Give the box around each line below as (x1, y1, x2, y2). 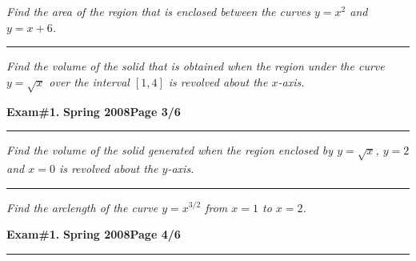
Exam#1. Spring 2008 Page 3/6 (6, 102, 181, 119)
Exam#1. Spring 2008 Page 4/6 (6, 226, 181, 243)
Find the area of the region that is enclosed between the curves (6, 3, 311, 19)
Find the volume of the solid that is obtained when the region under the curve (6, 58, 385, 74)
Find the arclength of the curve (6, 199, 158, 215)
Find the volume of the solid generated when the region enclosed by (6, 142, 334, 159)
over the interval (49, 73, 130, 90)
